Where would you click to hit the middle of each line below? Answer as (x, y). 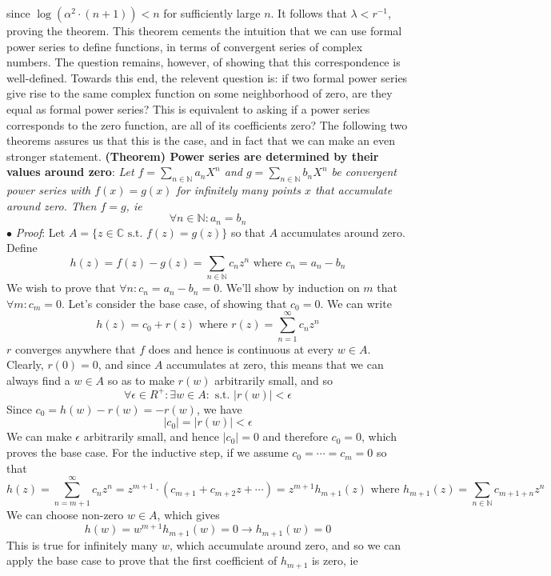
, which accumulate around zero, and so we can (285, 544)
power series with (49, 190)
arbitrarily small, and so (274, 380)
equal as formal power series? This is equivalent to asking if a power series (188, 108)
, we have (219, 408)
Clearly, (25, 364)
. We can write (356, 303)
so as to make (141, 380)
